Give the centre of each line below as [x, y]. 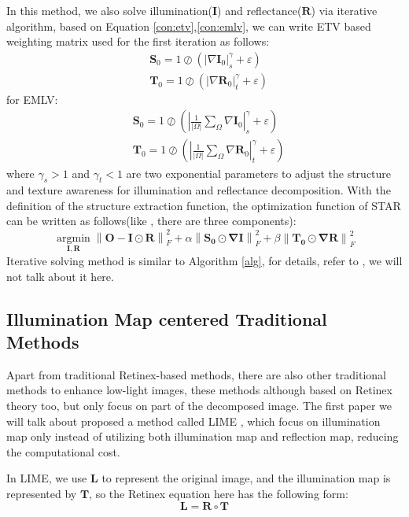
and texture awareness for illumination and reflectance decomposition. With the [199, 190]
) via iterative [344, 10]
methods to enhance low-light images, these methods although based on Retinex [199, 390]
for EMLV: [32, 99]
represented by [42, 493]
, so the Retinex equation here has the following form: [219, 493]
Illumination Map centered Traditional [167, 318]
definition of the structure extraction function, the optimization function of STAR [204, 205]
